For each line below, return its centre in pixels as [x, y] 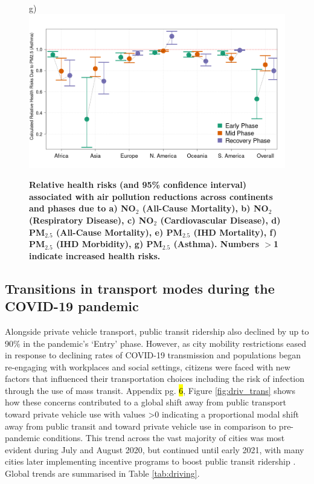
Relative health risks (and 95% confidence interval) [138, 185]
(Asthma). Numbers [216, 244]
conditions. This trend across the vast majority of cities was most [164, 438]
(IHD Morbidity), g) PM [109, 244]
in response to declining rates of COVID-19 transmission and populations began [153, 355]
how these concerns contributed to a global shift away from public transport [146, 402]
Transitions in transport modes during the [140, 288]
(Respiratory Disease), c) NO [91, 220]
